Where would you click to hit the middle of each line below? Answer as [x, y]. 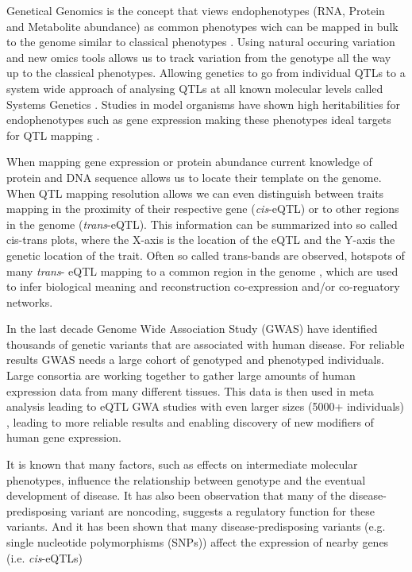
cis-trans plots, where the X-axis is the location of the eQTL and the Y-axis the [201, 240]
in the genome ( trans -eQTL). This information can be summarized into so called [202, 224]
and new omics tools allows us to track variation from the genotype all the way [199, 57]
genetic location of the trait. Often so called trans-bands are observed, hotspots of [206, 255]
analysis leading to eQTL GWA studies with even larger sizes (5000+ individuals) [206, 406]
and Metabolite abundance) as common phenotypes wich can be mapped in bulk [202, 26]
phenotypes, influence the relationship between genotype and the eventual [186, 479]
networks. [30, 301]
